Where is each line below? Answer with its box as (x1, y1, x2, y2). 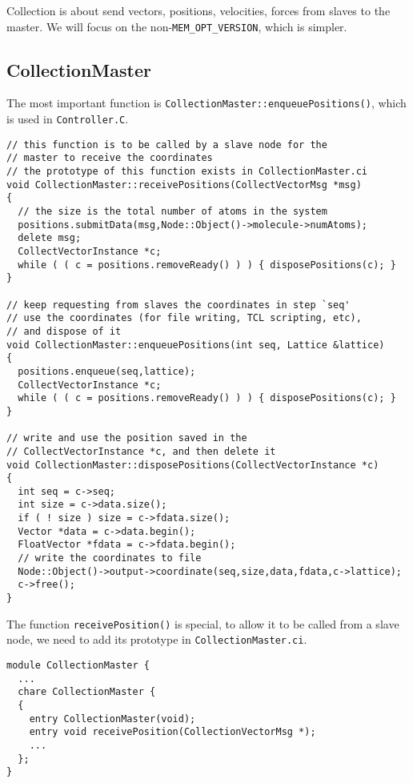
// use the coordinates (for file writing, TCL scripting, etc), (6, 312, 362, 324)
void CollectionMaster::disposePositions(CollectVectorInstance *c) (6, 459, 379, 471)
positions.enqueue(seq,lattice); (18, 365, 196, 377)
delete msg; (18, 232, 82, 244)
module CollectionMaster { (6, 660, 150, 672)
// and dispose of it (6, 325, 122, 337)
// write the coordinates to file (18, 552, 202, 564)
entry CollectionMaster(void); (29, 713, 196, 725)
